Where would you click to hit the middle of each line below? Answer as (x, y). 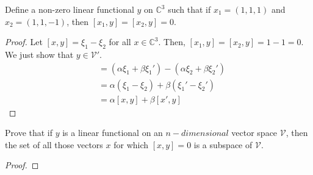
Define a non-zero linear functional (70, 9)
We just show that (39, 54)
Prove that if (29, 133)
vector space (254, 133)
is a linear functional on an (113, 133)
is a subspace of (223, 144)
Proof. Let (24, 42)
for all (120, 42)
